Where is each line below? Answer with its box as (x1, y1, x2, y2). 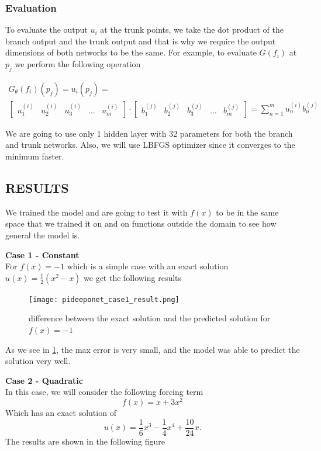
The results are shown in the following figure (5, 435, 165, 447)
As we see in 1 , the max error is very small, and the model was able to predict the (5, 343, 300, 355)
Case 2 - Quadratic (5, 374, 83, 386)
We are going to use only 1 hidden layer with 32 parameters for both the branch (5, 127, 293, 139)
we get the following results (84, 271, 182, 283)
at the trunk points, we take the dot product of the (100, 23, 284, 36)
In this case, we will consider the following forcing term (5, 386, 203, 398)
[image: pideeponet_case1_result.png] (29, 295, 180, 304)
